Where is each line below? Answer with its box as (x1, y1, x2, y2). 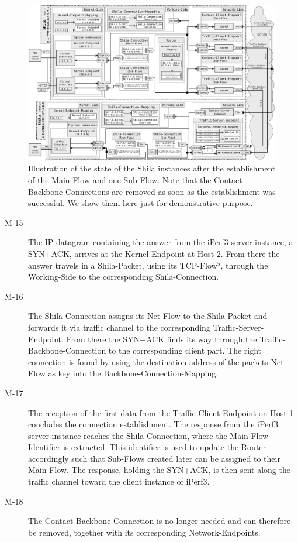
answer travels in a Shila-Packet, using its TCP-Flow (28, 259, 217, 271)
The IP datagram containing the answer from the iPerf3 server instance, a (28, 236, 293, 248)
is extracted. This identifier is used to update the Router (63, 441, 266, 453)
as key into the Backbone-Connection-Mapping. (48, 367, 219, 379)
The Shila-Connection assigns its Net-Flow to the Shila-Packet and (28, 310, 268, 322)
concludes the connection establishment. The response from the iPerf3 (28, 418, 279, 430)
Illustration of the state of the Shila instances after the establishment (28, 162, 276, 174)
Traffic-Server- (213, 321, 264, 333)
